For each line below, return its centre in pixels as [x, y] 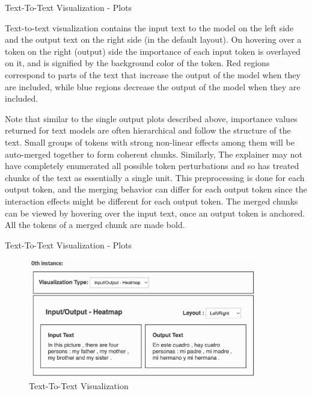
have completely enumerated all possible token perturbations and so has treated [152, 166]
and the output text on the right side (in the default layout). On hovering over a [153, 39]
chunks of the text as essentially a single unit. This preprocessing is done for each [155, 177]
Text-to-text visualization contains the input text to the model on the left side [149, 27]
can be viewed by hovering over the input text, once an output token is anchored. [155, 213]
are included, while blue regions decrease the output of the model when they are [153, 86]
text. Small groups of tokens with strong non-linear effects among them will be [150, 142]
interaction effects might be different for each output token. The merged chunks [151, 201]
